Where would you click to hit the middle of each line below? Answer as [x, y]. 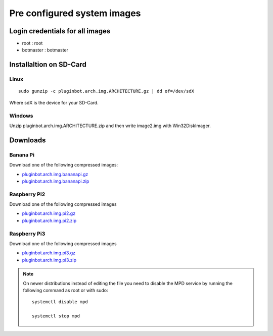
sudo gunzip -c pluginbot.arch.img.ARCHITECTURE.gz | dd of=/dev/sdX [106, 91]
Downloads [28, 140]
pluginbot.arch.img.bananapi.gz [55, 174]
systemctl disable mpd [60, 302]
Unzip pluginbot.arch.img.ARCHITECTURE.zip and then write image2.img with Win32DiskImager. [110, 126]
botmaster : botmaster [45, 50]
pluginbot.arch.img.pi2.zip [49, 220]
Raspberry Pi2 [27, 194]
